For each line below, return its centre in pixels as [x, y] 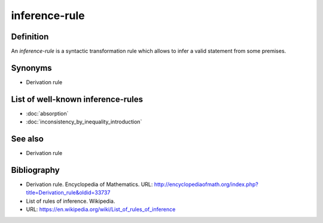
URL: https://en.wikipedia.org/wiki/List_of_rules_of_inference [101, 209]
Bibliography [35, 170]
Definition [30, 37]
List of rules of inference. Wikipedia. [71, 201]
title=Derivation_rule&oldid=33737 [68, 193]
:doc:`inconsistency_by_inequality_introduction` [84, 122]
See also [28, 139]
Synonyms [31, 68]
